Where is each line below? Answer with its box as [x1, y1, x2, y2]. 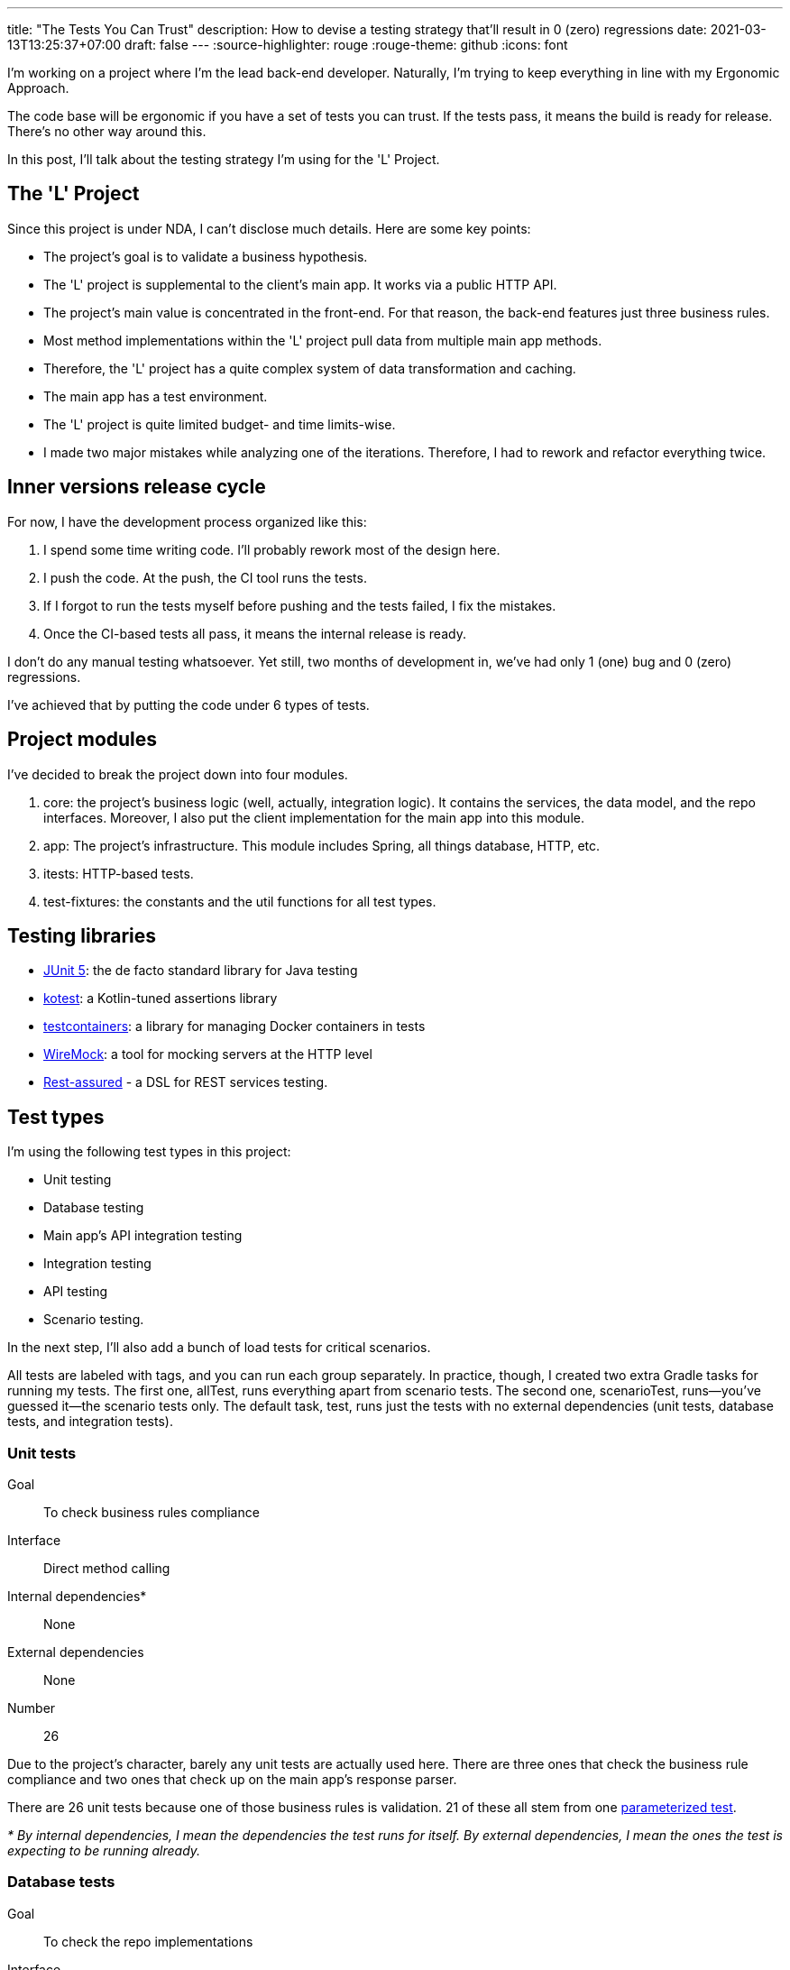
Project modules [7, 728, 158, 751]
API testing [43, 1284, 108, 1300]
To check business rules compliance [43, 1504, 260, 1520]
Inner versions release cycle [7, 475, 266, 499]
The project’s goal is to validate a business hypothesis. [43, 248, 368, 264]
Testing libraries [7, 924, 157, 947]
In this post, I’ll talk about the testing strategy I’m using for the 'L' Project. [7, 152, 440, 167]
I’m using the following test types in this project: [7, 1144, 291, 1160]
